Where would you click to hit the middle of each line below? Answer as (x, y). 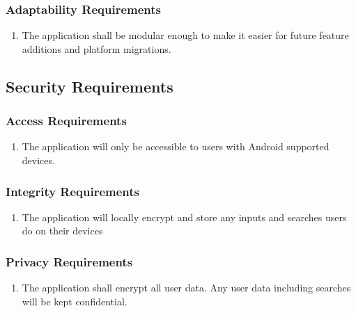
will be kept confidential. (75, 301)
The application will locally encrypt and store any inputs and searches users (184, 217)
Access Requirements (66, 121)
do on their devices (62, 231)
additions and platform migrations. (96, 48)
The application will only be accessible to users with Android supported (176, 146)
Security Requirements (90, 86)
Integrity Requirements (73, 191)
